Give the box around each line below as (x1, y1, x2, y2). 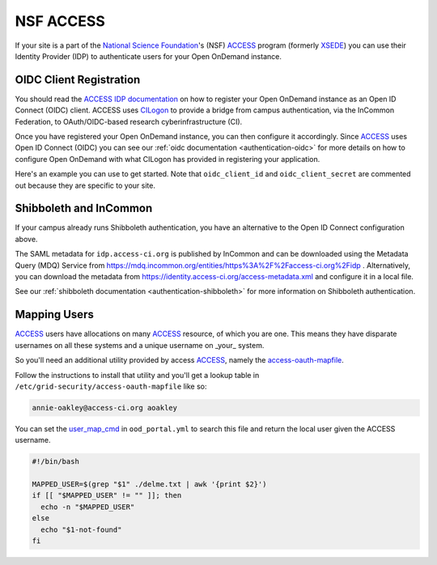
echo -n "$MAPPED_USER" (40, 502, 135, 512)
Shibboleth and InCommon (15, 202, 153, 215)
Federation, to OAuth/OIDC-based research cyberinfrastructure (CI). (15, 117, 243, 126)
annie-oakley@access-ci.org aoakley (32, 403, 178, 412)
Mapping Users (15, 308, 95, 321)
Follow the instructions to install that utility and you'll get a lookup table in (15, 370, 260, 380)
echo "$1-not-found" (40, 525, 122, 534)
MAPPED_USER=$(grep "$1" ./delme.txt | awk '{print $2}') (32, 480, 267, 489)
